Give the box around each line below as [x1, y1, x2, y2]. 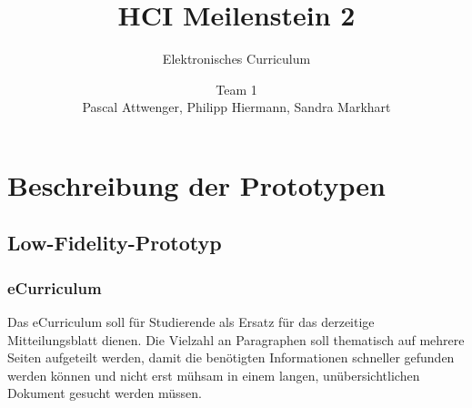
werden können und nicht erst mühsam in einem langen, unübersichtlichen [7, 365, 420, 384]
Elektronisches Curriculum [162, 49, 311, 68]
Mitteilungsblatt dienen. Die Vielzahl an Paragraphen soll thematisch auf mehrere [7, 330, 465, 349]
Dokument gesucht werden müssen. [7, 383, 202, 403]
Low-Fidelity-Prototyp [7, 229, 222, 257]
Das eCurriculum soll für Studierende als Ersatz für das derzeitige [7, 312, 375, 331]
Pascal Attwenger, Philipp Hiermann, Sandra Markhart [82, 97, 391, 117]
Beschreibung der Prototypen [7, 166, 386, 203]
